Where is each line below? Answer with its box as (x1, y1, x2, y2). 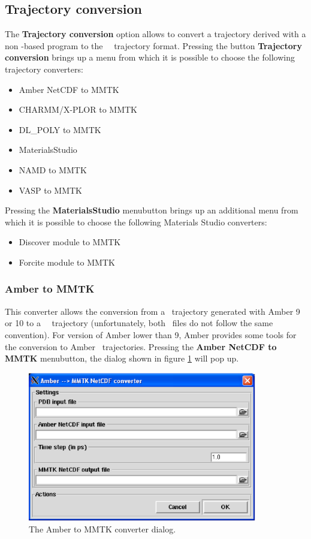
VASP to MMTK (19, 183, 83, 196)
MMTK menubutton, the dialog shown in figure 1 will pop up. (5, 352, 239, 365)
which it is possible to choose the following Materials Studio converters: (5, 215, 267, 228)
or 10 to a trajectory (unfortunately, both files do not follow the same (5, 317, 273, 329)
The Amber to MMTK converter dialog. (29, 522, 176, 535)
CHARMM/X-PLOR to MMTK (19, 103, 137, 116)
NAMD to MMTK (19, 163, 87, 176)
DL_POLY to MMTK (19, 123, 101, 135)
